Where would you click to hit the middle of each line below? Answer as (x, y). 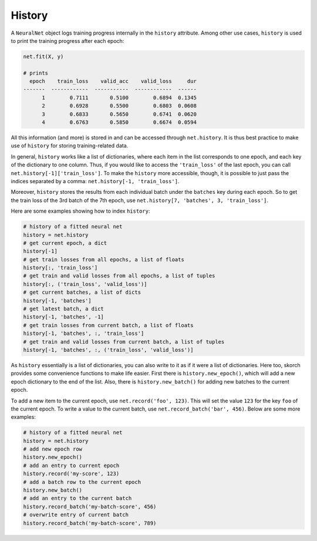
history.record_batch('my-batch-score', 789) (90, 523)
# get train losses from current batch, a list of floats (108, 325)
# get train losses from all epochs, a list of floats (104, 259)
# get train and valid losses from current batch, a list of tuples (124, 342)
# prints (36, 73)
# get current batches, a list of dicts (82, 293)
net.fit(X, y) (43, 56)
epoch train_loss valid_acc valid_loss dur (113, 81)
